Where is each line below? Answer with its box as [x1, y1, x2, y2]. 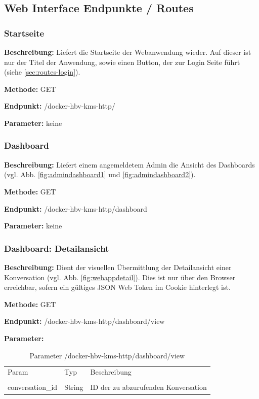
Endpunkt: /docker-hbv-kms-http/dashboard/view [4, 316, 165, 326]
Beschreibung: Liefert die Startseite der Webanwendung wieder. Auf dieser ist [4, 47, 251, 57]
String [64, 382, 83, 392]
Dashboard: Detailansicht [4, 242, 109, 254]
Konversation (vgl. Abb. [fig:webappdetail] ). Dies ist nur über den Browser [4, 272, 236, 282]
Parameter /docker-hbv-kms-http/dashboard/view [29, 350, 185, 360]
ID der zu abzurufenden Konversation [90, 382, 207, 392]
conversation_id [8, 382, 58, 392]
